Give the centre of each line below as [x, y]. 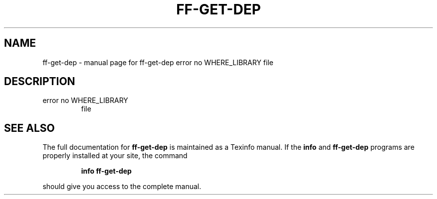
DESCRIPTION [40, 82]
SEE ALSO [29, 128]
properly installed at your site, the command [115, 156]
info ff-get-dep [106, 171]
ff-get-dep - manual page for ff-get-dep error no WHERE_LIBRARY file [158, 62]
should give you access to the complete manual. [122, 187]
